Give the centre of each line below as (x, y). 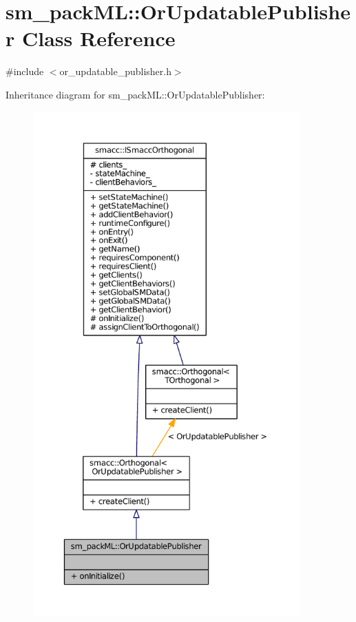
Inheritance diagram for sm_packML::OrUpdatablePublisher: (135, 94)
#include (25, 71)
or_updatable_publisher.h (115, 71)
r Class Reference (91, 38)
